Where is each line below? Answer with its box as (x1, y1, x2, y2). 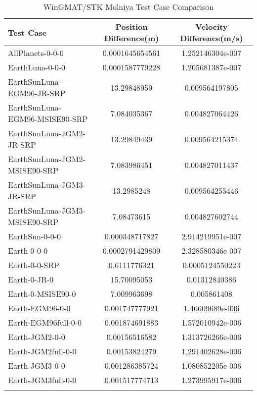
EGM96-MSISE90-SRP (8, 113, 88, 124)
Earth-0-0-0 (8, 245, 48, 256)
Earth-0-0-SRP (8, 259, 59, 271)
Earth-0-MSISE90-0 (8, 288, 76, 299)
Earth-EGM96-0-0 (8, 302, 71, 314)
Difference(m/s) (180, 32, 243, 44)
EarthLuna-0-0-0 (8, 61, 66, 73)
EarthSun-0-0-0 (8, 230, 61, 242)
